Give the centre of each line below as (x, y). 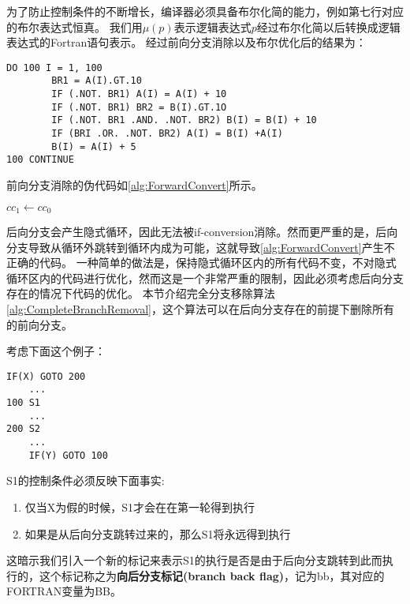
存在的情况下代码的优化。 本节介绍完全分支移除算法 (141, 293)
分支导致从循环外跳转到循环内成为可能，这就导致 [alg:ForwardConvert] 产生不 (201, 247)
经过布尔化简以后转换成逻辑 (328, 26)
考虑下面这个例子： (56, 351)
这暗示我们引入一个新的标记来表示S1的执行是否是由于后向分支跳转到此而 (194, 560)
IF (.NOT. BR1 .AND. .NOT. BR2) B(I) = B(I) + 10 (184, 120)
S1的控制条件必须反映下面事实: (86, 480)
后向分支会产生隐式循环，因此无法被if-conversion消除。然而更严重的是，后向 (202, 232)
